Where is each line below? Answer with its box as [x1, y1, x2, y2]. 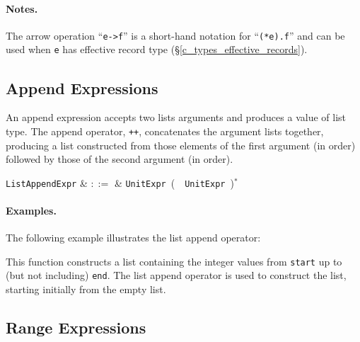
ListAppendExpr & [6, 175, 88, 190]
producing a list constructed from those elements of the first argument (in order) [6, 137, 356, 152]
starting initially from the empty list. [6, 282, 166, 297]
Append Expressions [6, 76, 158, 98]
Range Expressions [6, 317, 146, 338]
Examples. [6, 203, 57, 217]
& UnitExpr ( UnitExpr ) [114, 175, 234, 190]
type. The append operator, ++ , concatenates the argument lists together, [6, 123, 324, 138]
